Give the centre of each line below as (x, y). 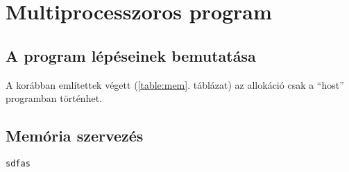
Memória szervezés (75, 136)
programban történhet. (54, 98)
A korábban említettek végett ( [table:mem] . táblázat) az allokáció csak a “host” (175, 84)
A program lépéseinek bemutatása (131, 55)
